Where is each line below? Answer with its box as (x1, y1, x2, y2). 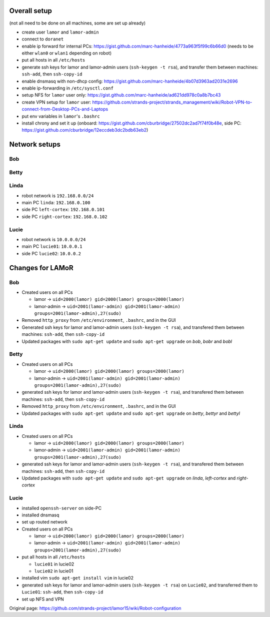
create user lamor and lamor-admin (21, 29, 99, 35)
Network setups (9, 140, 61, 149)
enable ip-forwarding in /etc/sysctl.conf (21, 85, 113, 91)
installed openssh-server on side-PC (21, 505, 102, 511)
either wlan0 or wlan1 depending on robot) (21, 50, 112, 56)
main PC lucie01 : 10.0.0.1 (21, 243, 82, 250)
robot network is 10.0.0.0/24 (21, 236, 86, 242)
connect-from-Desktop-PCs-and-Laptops (21, 106, 108, 112)
